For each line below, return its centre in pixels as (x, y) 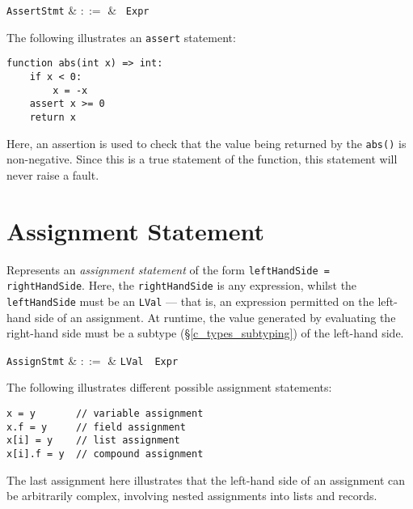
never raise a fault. (53, 174)
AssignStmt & (42, 360)
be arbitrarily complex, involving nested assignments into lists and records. (192, 496)
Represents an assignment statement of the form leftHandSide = (168, 269)
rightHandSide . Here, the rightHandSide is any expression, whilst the (182, 285)
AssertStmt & (42, 10)
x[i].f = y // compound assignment (105, 454)
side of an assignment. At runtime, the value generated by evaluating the (215, 317)
